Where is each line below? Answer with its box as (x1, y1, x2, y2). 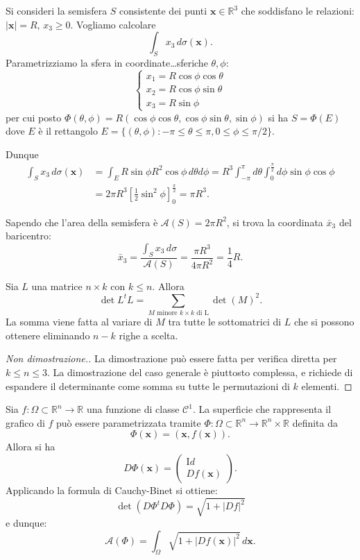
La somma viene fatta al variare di (6, 314, 153, 329)
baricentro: (6, 228, 51, 243)
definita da (292, 415, 338, 430)
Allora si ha (6, 439, 55, 454)
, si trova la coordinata (226, 214, 323, 229)
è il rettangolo (38, 124, 98, 138)
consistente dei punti (119, 3, 207, 17)
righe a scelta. (119, 328, 178, 342)
